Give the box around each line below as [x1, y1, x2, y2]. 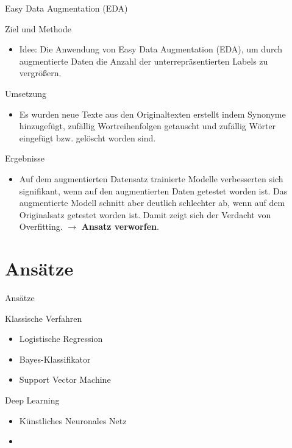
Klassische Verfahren [5, 311, 82, 324]
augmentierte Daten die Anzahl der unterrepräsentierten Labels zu [19, 54, 268, 67]
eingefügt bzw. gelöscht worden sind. [19, 131, 156, 144]
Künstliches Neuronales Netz [19, 414, 127, 427]
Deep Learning [5, 394, 60, 406]
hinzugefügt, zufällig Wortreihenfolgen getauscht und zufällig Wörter [19, 119, 276, 132]
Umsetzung [5, 87, 47, 99]
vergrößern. [19, 66, 62, 79]
